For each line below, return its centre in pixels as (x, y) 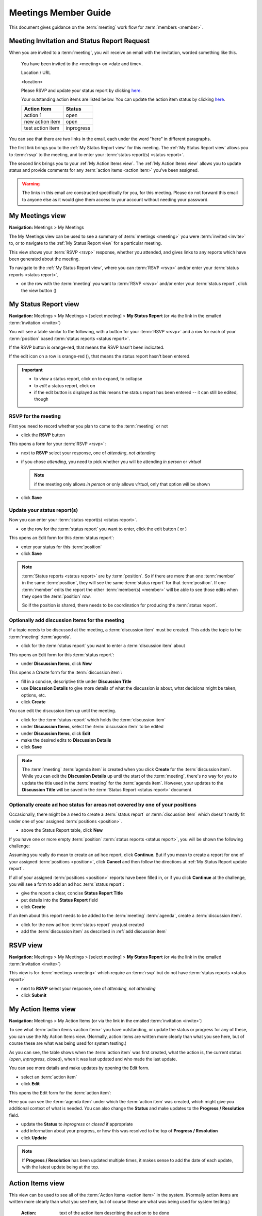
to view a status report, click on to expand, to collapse (88, 379)
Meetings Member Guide (60, 13)
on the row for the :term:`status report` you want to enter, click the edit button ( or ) (104, 529)
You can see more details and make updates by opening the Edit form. (79, 1068)
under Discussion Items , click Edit (56, 733)
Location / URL (36, 72)
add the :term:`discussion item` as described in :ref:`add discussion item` (94, 931)
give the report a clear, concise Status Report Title (72, 893)
